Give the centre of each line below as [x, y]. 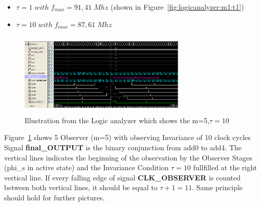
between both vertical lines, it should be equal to [81, 187]
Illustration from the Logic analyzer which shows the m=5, [117, 120]
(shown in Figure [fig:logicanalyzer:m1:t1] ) [177, 7]
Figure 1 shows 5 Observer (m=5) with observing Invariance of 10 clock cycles [127, 137]
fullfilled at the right [225, 167]
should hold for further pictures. [55, 197]
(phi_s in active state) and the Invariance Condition [86, 167]
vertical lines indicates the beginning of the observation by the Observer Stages [128, 157]
